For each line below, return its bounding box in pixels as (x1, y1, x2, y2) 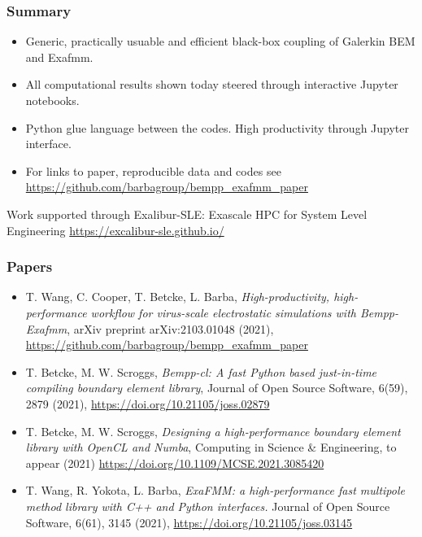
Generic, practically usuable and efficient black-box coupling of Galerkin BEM (25, 33, 415, 50)
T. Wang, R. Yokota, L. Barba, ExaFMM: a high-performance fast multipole (25, 482, 405, 499)
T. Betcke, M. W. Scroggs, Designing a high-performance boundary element (25, 422, 401, 439)
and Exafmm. (25, 48, 94, 65)
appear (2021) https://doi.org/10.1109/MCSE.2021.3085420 (25, 454, 324, 471)
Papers (7, 256, 53, 277)
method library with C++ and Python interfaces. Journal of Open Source (25, 497, 390, 514)
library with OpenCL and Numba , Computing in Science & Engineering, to (25, 439, 397, 456)
